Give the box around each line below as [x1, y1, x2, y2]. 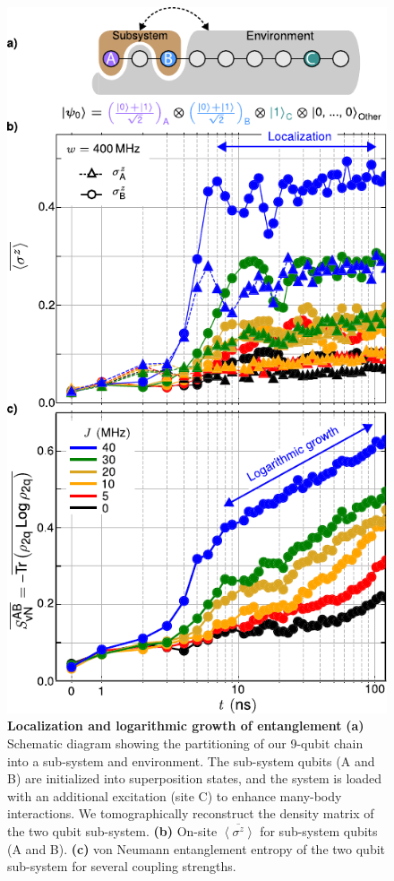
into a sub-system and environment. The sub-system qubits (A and [7, 751, 375, 770]
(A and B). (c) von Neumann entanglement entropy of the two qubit [7, 839, 386, 858]
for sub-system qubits [260, 821, 378, 840]
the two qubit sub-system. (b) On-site [7, 821, 218, 840]
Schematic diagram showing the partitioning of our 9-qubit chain [7, 733, 364, 752]
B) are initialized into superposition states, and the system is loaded [7, 769, 382, 788]
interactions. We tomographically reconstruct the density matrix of [7, 804, 374, 823]
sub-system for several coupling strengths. [7, 857, 236, 876]
